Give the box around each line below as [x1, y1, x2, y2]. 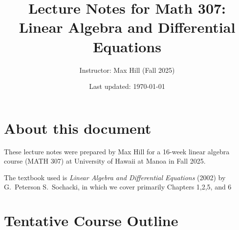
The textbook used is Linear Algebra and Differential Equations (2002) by [4, 172, 226, 182]
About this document [4, 118, 152, 138]
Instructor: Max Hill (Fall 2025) [79, 64, 175, 75]
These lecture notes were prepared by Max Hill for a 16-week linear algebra [4, 146, 230, 156]
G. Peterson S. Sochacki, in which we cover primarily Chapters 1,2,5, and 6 [4, 182, 232, 192]
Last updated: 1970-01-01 [89, 81, 165, 91]
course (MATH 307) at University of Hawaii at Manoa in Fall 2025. [4, 156, 206, 166]
